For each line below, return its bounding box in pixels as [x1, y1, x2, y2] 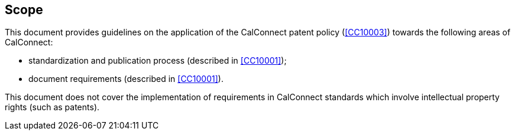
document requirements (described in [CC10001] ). [28, 74, 224, 84]
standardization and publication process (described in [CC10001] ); [28, 55, 287, 66]
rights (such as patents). [5, 102, 100, 113]
